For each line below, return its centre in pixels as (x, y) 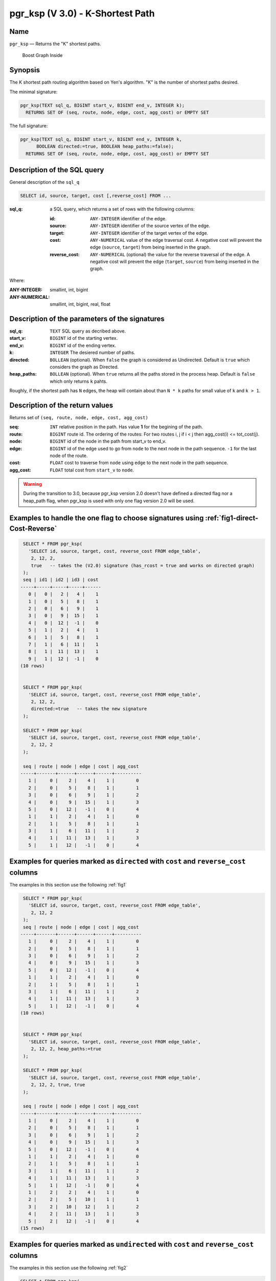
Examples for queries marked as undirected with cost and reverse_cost (132, 1244)
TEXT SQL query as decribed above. (88, 331)
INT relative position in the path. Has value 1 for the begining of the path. (126, 427)
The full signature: (29, 126)
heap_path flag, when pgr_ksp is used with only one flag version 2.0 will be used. (109, 501)
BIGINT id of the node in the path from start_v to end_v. (108, 441)
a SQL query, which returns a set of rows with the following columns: (122, 209)
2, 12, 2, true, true (58, 1085)
